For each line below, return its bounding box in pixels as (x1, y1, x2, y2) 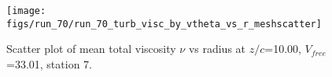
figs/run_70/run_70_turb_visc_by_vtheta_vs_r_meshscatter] (6, 18, 322, 30)
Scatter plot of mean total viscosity (6, 40, 176, 57)
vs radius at (188, 40, 246, 57)
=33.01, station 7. (6, 55, 92, 72)
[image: (6, 5, 46, 16)
